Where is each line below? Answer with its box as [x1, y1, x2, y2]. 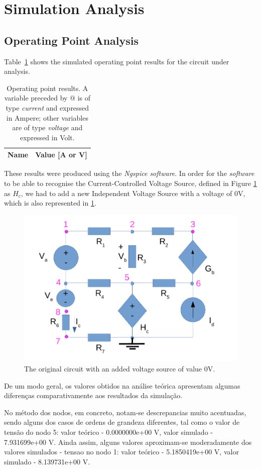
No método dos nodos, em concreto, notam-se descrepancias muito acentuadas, [4, 407, 246, 417]
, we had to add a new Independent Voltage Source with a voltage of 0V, [21, 187, 245, 198]
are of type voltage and [12, 122, 83, 133]
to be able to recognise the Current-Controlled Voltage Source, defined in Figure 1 [4, 178, 257, 189]
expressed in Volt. [20, 132, 75, 142]
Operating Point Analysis [4, 32, 139, 48]
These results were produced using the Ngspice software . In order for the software [4, 168, 254, 178]
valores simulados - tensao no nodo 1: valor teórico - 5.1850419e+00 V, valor [4, 446, 239, 457]
